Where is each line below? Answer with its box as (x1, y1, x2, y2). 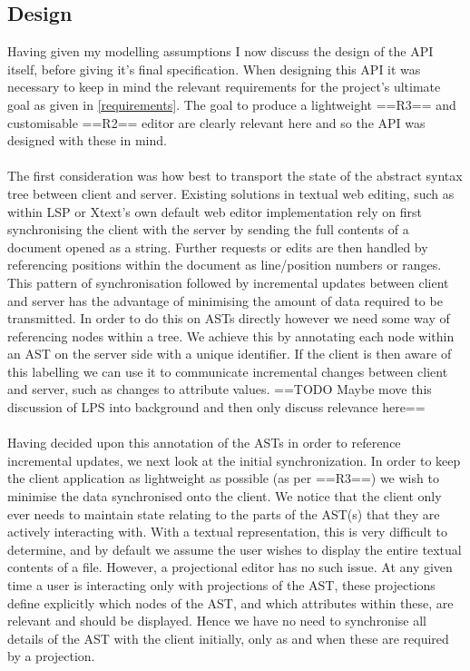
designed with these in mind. (7, 131, 167, 150)
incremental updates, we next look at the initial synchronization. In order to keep (7, 450, 461, 469)
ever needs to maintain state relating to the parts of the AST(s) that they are (7, 504, 440, 523)
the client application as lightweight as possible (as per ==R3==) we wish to (7, 469, 439, 488)
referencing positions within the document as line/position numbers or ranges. (7, 255, 442, 274)
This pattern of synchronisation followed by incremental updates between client (7, 272, 449, 291)
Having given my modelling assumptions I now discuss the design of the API (7, 42, 434, 61)
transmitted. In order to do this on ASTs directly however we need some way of (7, 309, 450, 328)
